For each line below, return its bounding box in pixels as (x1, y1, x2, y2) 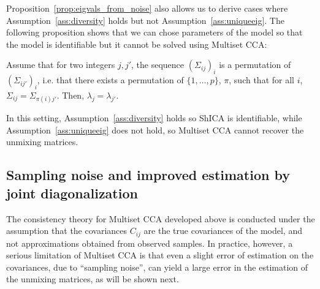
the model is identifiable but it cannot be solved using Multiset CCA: (6, 37, 267, 50)
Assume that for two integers (6, 58, 115, 71)
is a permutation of (219, 58, 291, 71)
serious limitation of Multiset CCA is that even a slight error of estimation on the (6, 249, 314, 261)
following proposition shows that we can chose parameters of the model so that (6, 26, 303, 39)
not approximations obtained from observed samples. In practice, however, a (6, 236, 293, 249)
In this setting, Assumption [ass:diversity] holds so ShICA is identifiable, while (6, 111, 302, 124)
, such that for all (229, 73, 294, 86)
